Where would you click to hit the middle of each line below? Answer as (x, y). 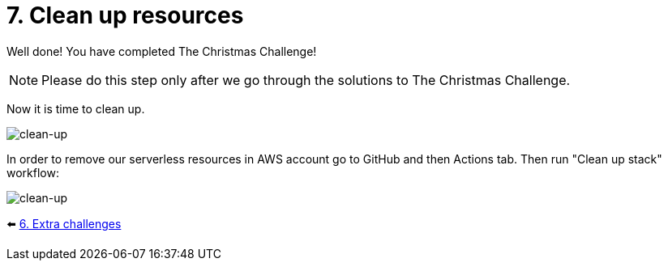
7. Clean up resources (125, 15)
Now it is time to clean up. (76, 108)
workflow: (33, 172)
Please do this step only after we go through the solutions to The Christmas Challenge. (306, 80)
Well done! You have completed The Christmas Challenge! (162, 51)
